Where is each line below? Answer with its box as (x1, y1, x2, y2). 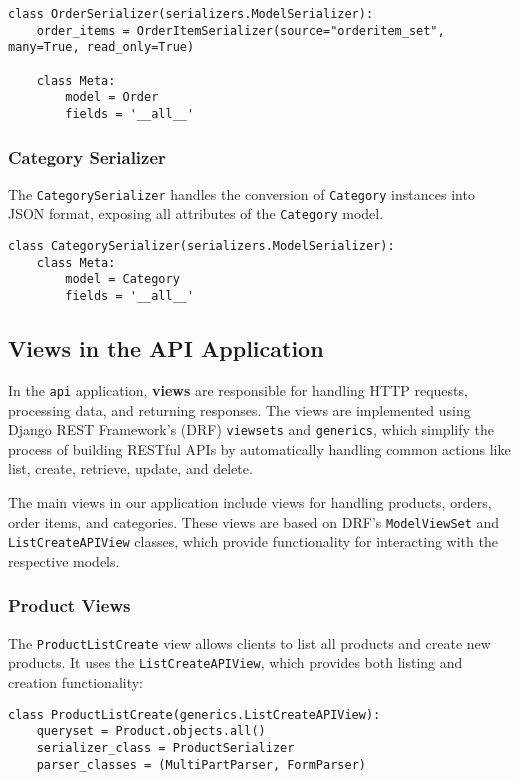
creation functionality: (8, 672, 144, 693)
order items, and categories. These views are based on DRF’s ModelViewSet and (8, 511, 500, 532)
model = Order (65, 90, 159, 105)
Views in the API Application (8, 333, 324, 364)
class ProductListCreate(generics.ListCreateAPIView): (8, 707, 381, 722)
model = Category (65, 272, 180, 287)
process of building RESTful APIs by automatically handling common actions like (8, 438, 511, 459)
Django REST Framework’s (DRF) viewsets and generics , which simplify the (8, 419, 495, 440)
